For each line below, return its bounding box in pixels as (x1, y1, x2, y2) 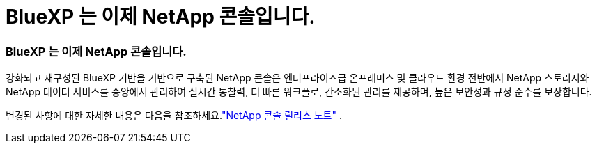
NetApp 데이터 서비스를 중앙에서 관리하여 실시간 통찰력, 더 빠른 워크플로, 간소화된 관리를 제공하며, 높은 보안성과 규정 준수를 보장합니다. (6, 86, 592, 98)
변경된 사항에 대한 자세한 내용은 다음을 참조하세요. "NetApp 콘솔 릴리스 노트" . (6, 109, 342, 122)
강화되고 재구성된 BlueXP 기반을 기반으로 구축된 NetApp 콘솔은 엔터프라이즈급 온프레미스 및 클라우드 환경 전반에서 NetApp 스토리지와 (6, 72, 589, 84)
